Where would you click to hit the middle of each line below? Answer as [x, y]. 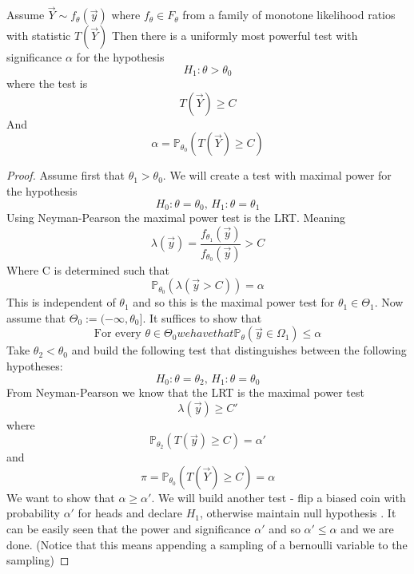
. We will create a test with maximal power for [277, 175]
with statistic [39, 36]
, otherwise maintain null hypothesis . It [298, 513]
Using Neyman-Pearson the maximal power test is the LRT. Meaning [176, 218]
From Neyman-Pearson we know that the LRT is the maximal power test [185, 392]
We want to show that [61, 497]
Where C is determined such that [88, 269]
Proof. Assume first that [66, 175]
